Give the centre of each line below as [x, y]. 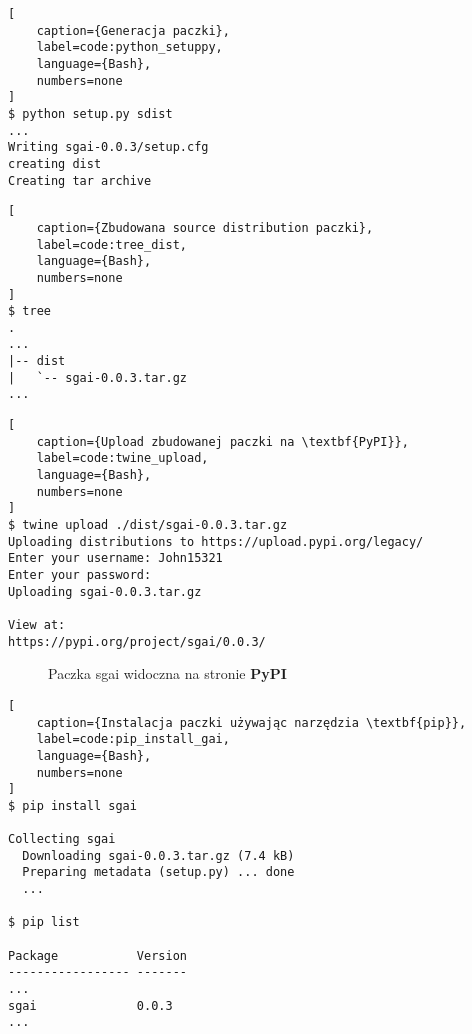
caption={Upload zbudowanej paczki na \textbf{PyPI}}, [222, 441]
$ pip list [44, 922]
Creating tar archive [80, 180]
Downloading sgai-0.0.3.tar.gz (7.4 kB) [158, 855]
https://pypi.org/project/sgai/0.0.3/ [137, 641]
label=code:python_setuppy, [129, 47]
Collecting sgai [62, 839]
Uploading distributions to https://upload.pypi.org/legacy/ [216, 541]
